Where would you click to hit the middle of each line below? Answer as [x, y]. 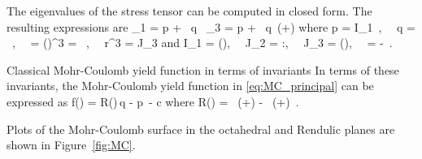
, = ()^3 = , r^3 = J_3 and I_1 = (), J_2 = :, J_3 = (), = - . [202, 43]
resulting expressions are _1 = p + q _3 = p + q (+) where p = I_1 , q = [211, 26]
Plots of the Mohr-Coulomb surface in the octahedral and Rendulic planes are [201, 129]
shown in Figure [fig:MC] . [71, 145]
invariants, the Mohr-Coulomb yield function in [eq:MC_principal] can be [190, 86]
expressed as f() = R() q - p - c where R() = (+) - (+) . [153, 101]
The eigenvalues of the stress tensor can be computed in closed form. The [189, 11]
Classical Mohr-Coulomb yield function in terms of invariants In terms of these [203, 69]
